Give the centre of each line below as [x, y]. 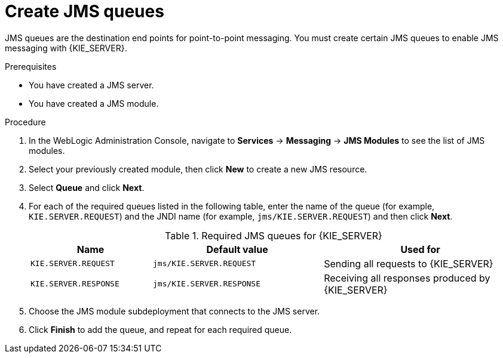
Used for [420, 249]
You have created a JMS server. [91, 85]
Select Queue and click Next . [87, 187]
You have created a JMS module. [94, 103]
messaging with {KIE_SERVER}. [66, 48]
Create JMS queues [85, 11]
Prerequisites [31, 66]
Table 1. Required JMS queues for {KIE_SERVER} [274, 235]
